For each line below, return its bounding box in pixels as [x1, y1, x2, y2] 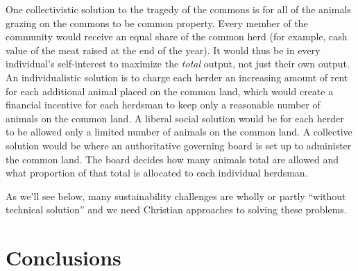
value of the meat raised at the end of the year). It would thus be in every [6, 42, 321, 57]
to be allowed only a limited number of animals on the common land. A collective [6, 124, 352, 139]
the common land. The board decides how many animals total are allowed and [6, 151, 339, 166]
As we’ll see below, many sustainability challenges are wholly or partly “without [6, 188, 346, 203]
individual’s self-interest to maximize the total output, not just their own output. [6, 56, 350, 71]
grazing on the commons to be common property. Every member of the [6, 15, 308, 30]
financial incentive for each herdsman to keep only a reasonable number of [6, 97, 321, 112]
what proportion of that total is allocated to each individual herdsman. [6, 165, 308, 180]
